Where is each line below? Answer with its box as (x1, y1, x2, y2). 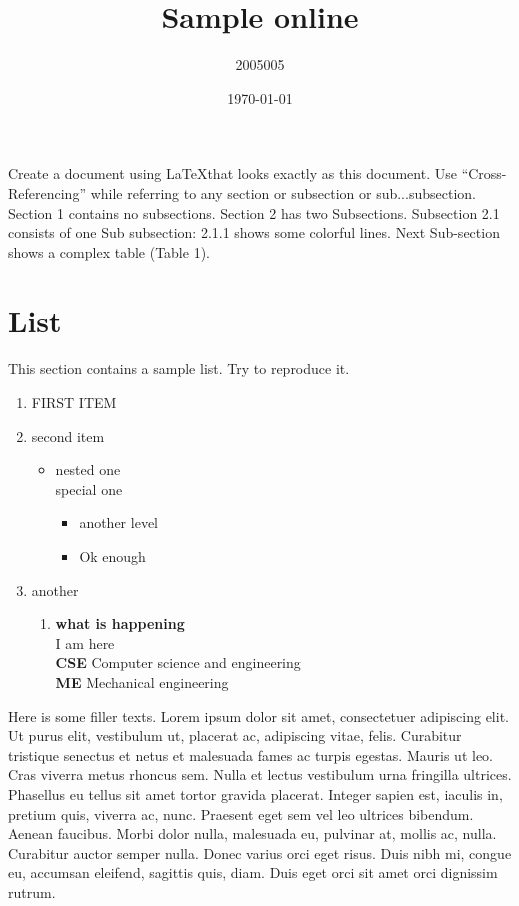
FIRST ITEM (31, 392, 117, 412)
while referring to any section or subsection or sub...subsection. (90, 182, 476, 203)
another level (79, 512, 158, 533)
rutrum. (8, 881, 56, 902)
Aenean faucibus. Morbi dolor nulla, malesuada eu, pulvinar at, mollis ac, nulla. (8, 823, 497, 844)
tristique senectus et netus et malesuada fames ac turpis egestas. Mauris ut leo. (8, 744, 493, 765)
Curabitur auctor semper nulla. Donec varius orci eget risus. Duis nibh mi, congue (8, 842, 512, 863)
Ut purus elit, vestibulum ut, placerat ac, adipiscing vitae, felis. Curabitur (8, 725, 462, 746)
